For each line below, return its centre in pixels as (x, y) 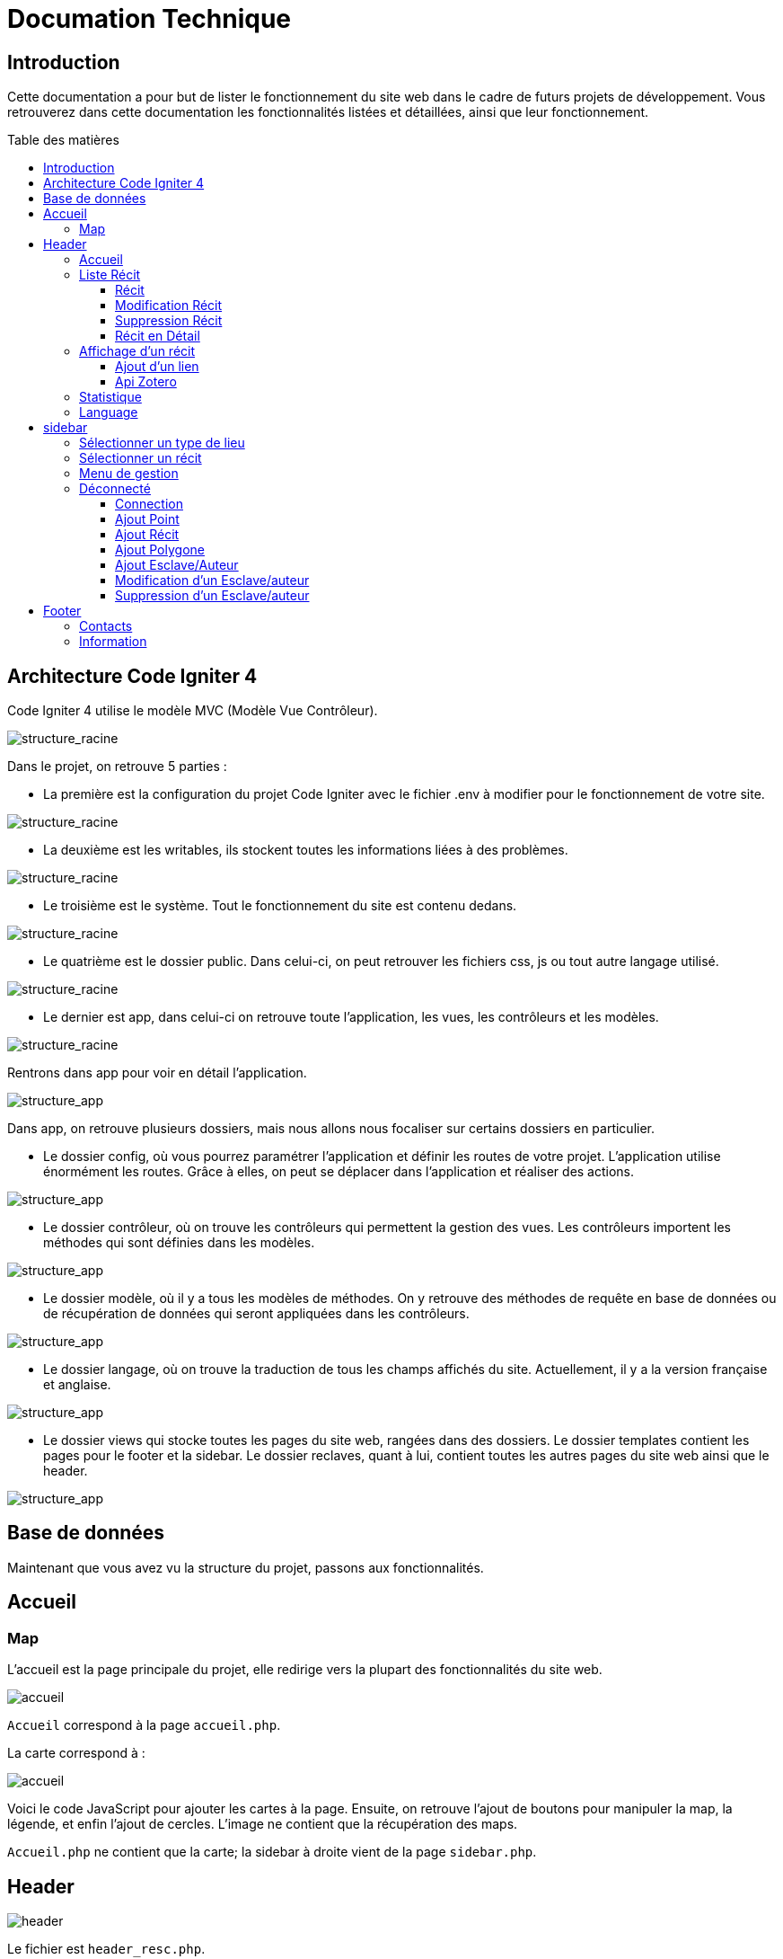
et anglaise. (77, 1385)
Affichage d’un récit (137, 351)
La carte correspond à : (76, 1753)
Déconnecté (115, 489)
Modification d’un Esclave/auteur (212, 581)
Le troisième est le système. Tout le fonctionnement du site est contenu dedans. (280, 906)
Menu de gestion (129, 474)
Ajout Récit (147, 535)
